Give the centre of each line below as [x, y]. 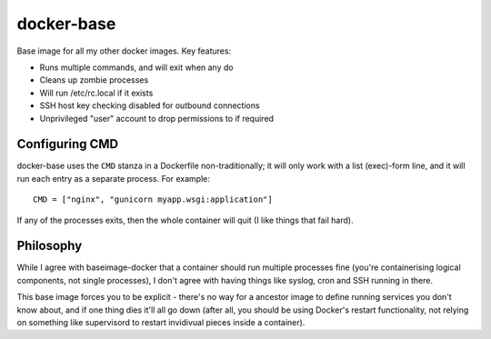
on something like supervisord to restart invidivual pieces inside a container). [161, 323]
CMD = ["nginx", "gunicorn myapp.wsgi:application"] [153, 199]
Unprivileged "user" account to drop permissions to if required [157, 118]
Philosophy [50, 246]
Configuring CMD [67, 144]
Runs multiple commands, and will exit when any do [136, 67]
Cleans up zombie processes [94, 80]
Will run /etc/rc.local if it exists [96, 93]
